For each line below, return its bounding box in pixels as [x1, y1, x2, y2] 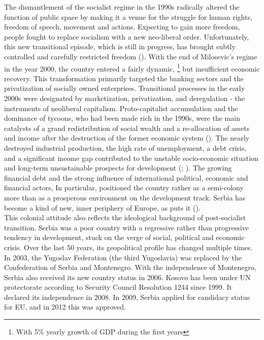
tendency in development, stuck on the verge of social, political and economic [4, 232, 245, 243]
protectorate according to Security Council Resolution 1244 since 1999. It [4, 282, 232, 292]
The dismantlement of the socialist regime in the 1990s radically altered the [4, 2, 240, 12]
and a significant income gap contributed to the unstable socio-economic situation [4, 152, 258, 163]
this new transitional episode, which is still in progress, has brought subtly [4, 41, 236, 52]
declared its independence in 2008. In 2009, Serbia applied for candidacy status [4, 291, 250, 302]
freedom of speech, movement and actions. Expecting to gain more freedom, [4, 21, 240, 32]
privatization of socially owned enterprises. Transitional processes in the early [4, 83, 245, 93]
